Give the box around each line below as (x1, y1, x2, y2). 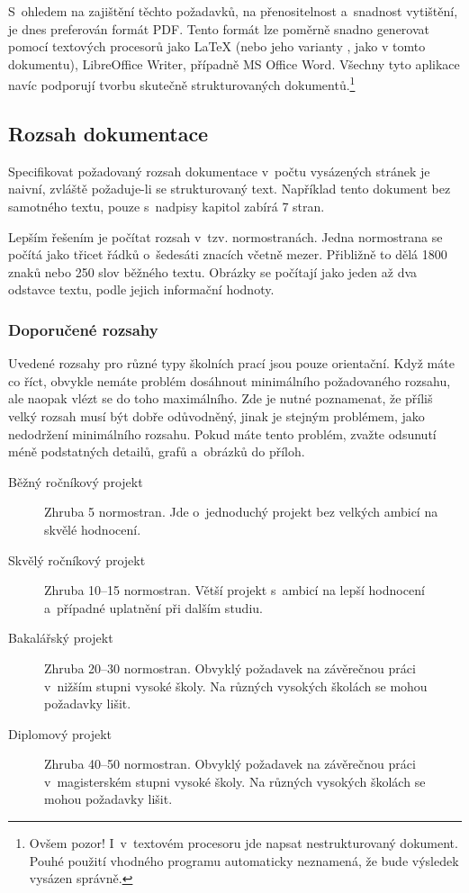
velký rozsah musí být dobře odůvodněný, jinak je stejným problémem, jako (8, 406, 425, 425)
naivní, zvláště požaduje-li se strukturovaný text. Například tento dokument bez (8, 179, 451, 198)
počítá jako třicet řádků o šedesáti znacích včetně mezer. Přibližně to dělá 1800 (8, 245, 447, 264)
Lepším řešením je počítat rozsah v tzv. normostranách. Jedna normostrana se (8, 227, 443, 246)
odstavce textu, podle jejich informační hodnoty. (8, 280, 275, 299)
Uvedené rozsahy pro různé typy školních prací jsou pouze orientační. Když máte (8, 354, 455, 373)
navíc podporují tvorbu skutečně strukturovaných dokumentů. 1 (8, 73, 356, 95)
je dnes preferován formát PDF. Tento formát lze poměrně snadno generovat (8, 19, 430, 38)
